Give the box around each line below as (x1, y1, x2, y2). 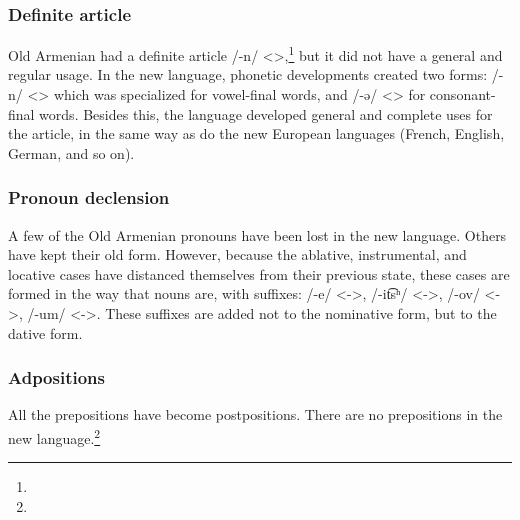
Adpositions (8, 365, 105, 390)
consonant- (429, 84, 496, 105)
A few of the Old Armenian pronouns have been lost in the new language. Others (8, 224, 507, 245)
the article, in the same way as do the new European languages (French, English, (8, 123, 505, 144)
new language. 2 (8, 425, 101, 448)
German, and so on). (8, 142, 135, 163)
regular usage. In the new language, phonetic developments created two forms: (8, 64, 488, 85)
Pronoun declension (8, 185, 170, 210)
